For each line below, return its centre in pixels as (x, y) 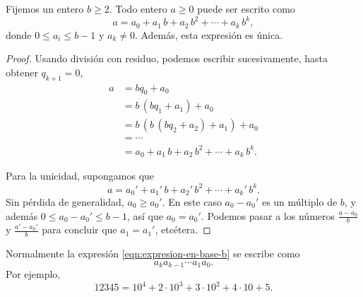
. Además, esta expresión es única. (209, 34)
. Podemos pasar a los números (268, 215)
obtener (22, 72)
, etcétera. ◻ (183, 229)
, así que (145, 215)
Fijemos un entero (45, 8)
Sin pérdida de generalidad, (65, 201)
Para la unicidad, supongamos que (80, 176)
